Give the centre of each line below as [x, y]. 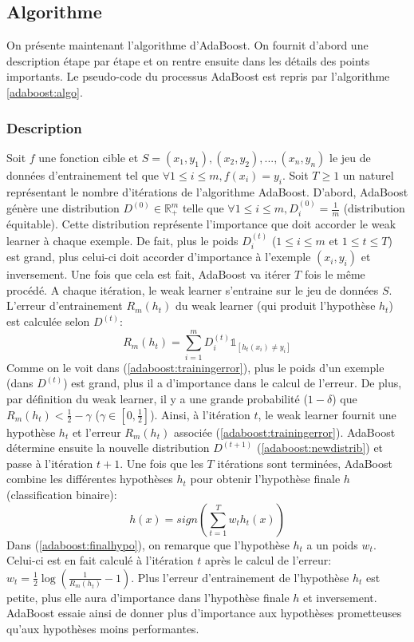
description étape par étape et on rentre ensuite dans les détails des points [188, 60]
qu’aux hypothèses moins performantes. [103, 628]
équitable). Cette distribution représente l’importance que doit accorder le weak [201, 224]
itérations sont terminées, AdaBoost [305, 463]
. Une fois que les [162, 463]
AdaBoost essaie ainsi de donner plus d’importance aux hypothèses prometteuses [204, 613]
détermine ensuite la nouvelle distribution [108, 448]
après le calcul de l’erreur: [268, 560]
